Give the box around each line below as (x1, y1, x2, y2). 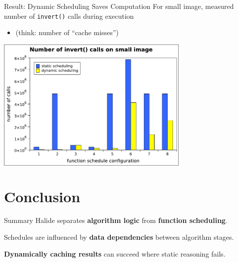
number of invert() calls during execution (4, 10, 134, 21)
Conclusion (4, 186, 81, 207)
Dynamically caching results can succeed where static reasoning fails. (4, 248, 226, 259)
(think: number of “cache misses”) (15, 27, 119, 38)
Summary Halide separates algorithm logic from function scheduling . (4, 215, 228, 225)
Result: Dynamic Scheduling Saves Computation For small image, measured (4, 1, 234, 11)
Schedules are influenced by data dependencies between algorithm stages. (4, 231, 234, 242)
